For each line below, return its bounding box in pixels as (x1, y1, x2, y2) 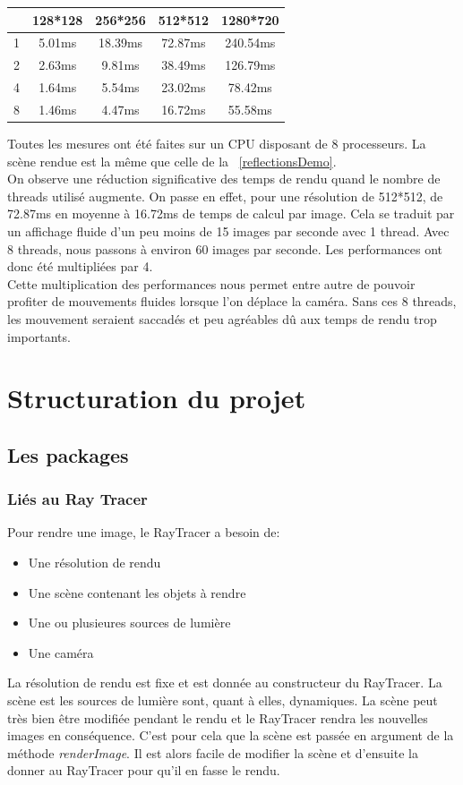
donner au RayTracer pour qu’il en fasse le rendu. (7, 761, 280, 780)
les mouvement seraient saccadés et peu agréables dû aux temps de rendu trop (7, 309, 437, 328)
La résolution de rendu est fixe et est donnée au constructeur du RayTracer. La (7, 673, 442, 692)
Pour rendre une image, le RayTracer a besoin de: (7, 523, 280, 542)
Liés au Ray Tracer (7, 488, 148, 510)
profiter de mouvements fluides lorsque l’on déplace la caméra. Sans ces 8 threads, (7, 292, 457, 311)
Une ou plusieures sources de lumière (28, 613, 231, 632)
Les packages (7, 440, 129, 468)
